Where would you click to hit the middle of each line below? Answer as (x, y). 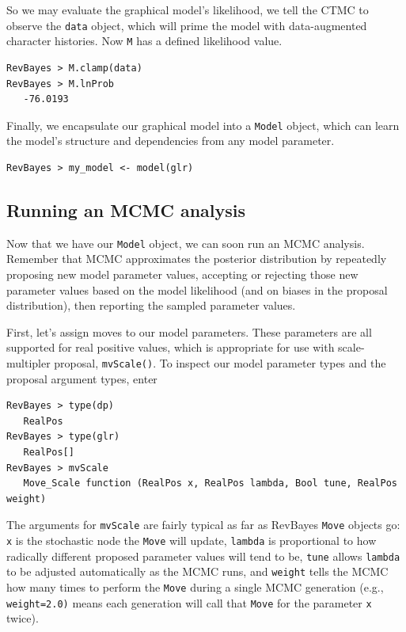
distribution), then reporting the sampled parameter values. (151, 305)
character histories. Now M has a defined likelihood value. (144, 41)
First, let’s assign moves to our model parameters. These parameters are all (189, 331)
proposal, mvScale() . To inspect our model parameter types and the (220, 362)
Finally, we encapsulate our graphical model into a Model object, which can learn (203, 125)
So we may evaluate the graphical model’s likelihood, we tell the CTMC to (188, 10)
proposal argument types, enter (82, 378)
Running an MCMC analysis (126, 209)
